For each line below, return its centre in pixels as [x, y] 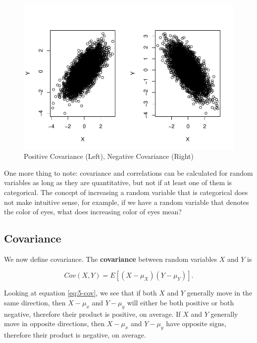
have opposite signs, [196, 323]
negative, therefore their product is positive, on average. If [92, 314]
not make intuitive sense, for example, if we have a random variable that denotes [127, 202]
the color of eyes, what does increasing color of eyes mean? [93, 212]
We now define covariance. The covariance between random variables [111, 259]
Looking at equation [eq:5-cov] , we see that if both [80, 293]
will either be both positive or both [180, 303]
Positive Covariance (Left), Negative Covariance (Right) [109, 156]
